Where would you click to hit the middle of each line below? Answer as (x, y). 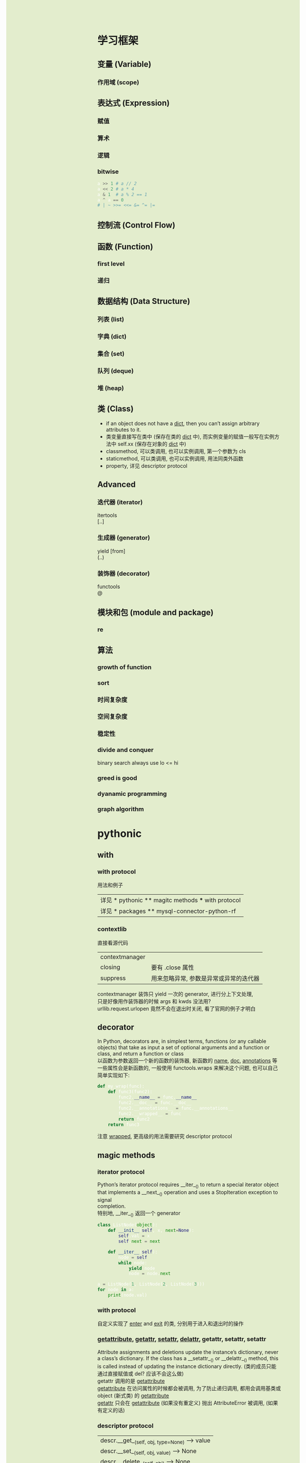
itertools (107, 516)
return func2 (134, 1119)
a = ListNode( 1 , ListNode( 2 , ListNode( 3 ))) (151, 1285)
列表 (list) (111, 320)
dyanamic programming (132, 794)
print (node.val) (127, 1295)
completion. (112, 1206)
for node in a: (116, 1290)
